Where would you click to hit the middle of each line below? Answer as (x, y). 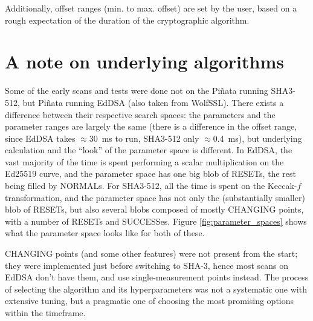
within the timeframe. (45, 313)
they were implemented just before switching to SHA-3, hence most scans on (147, 265)
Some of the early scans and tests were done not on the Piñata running (137, 91)
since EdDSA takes (40, 138)
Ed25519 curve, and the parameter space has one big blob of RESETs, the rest (150, 174)
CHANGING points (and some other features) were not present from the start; (151, 253)
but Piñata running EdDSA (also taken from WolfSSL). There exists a (153, 102)
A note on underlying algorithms (144, 61)
